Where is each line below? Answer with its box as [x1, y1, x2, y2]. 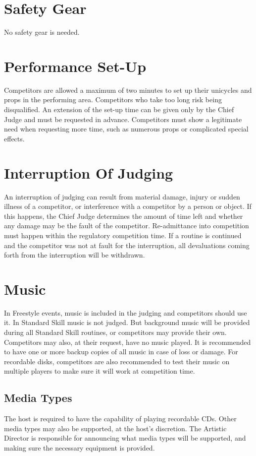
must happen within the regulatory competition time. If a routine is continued [4, 230, 242, 240]
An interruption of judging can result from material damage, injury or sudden [4, 191, 240, 201]
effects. [4, 133, 25, 143]
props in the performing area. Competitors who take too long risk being [4, 94, 222, 105]
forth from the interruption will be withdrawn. [4, 250, 145, 260]
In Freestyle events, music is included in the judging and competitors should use [4, 307, 247, 318]
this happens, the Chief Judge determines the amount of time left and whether [4, 210, 243, 221]
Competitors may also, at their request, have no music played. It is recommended [4, 336, 251, 347]
